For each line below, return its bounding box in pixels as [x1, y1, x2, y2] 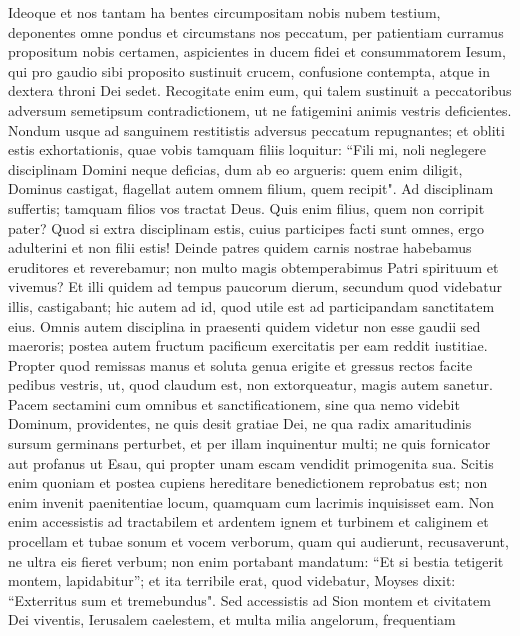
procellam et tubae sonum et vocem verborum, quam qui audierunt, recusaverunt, [8, 531, 509, 552]
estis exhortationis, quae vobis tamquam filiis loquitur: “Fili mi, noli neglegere [8, 139, 486, 160]
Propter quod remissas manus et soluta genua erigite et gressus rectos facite [8, 354, 473, 375]
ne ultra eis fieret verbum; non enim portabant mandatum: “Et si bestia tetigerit [8, 550, 504, 571]
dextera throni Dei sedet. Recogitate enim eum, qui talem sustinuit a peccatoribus [8, 80, 512, 101]
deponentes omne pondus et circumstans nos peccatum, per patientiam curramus [8, 21, 504, 42]
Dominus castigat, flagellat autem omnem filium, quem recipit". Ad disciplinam [8, 178, 494, 199]
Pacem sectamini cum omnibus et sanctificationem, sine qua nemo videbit [8, 393, 460, 414]
